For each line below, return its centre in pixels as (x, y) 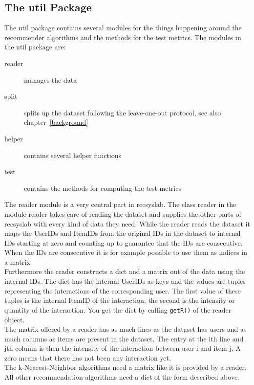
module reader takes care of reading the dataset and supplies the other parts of (123, 214)
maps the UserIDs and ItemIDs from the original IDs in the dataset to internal (123, 233)
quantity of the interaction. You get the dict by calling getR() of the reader (118, 309)
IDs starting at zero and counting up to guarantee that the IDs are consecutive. (124, 242)
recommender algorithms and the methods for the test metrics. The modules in (123, 37)
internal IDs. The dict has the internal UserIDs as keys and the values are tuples (125, 281)
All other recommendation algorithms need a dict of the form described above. (122, 377)
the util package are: (35, 47)
